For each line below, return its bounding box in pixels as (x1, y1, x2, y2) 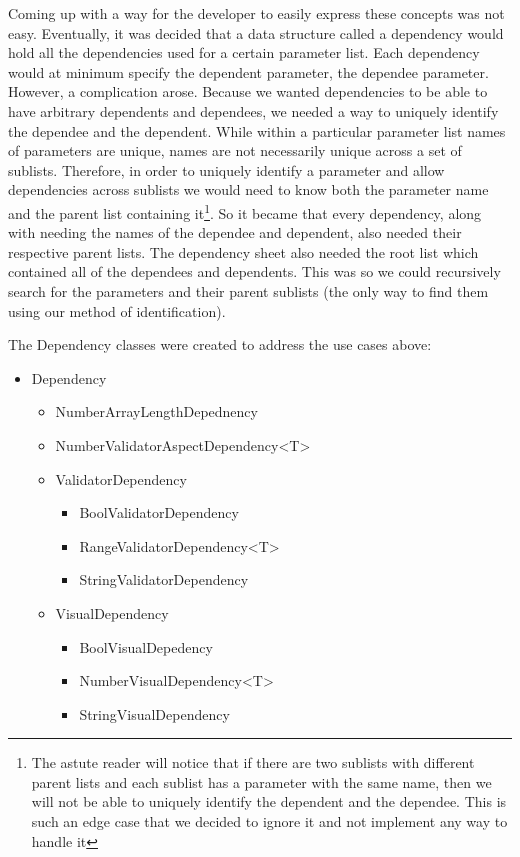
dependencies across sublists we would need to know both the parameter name (8, 179, 489, 200)
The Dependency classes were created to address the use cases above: (8, 334, 432, 355)
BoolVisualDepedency (79, 636, 213, 657)
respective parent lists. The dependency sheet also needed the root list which (8, 241, 479, 262)
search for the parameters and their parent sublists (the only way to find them (8, 280, 489, 301)
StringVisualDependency (79, 703, 230, 724)
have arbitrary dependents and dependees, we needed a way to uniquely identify (8, 100, 499, 121)
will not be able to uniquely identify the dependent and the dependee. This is (31, 791, 507, 812)
